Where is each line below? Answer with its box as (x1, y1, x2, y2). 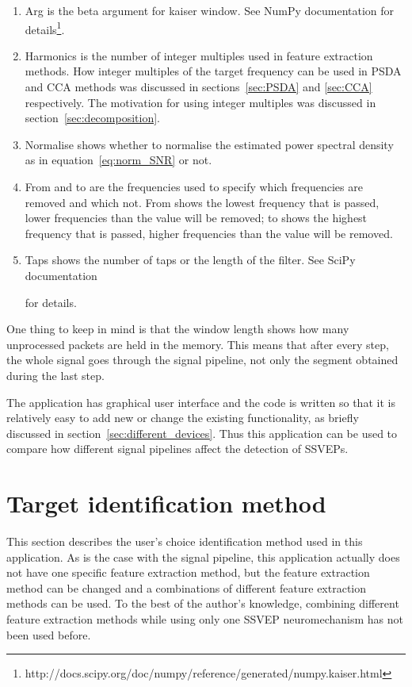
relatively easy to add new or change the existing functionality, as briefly (6, 409, 359, 426)
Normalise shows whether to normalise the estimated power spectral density (25, 136, 394, 152)
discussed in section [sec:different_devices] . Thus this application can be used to (6, 424, 398, 441)
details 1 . (25, 18, 65, 37)
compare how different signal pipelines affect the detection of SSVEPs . (6, 440, 349, 457)
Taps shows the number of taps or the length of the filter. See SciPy (25, 251, 356, 268)
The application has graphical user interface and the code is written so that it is (6, 393, 395, 410)
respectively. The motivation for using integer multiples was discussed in (25, 94, 376, 110)
